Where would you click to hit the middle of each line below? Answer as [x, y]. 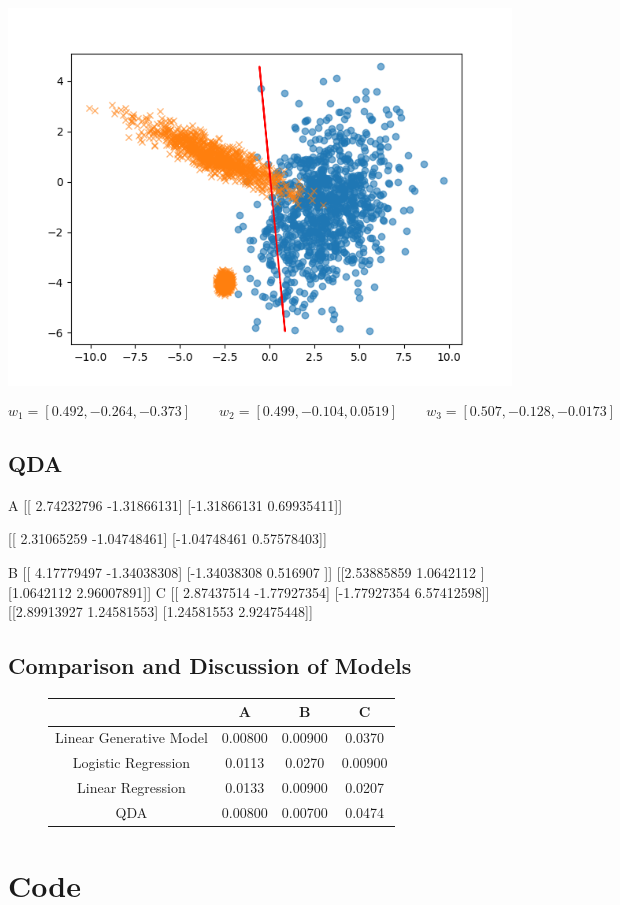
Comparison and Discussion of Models [210, 665]
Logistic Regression [131, 762]
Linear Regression [131, 787]
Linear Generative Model [131, 737]
